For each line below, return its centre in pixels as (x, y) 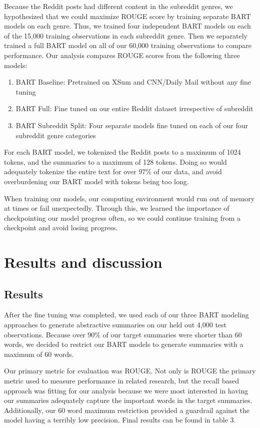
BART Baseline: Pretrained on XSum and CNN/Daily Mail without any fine (133, 82)
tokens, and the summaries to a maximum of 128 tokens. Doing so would (115, 161)
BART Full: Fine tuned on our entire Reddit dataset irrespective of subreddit (134, 108)
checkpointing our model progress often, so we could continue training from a (122, 218)
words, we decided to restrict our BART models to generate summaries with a (124, 344)
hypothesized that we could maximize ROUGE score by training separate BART (127, 16)
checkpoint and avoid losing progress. (61, 228)
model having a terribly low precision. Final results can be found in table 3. (120, 420)
